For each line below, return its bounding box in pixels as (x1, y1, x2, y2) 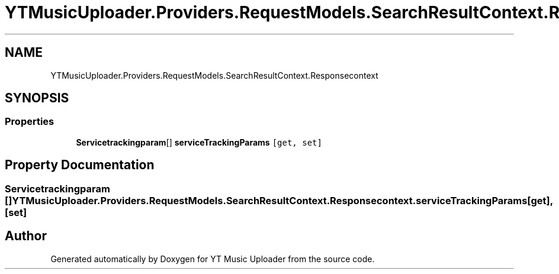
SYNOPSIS (5, 91, 69, 106)
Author (5, 228, 47, 244)
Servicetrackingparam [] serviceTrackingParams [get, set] (76, 137, 322, 147)
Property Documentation (5, 157, 155, 173)
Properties (5, 115, 54, 128)
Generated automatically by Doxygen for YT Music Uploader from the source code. (50, 253, 375, 264)
